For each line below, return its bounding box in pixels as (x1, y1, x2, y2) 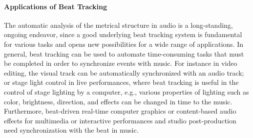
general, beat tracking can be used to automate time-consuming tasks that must (4, 48, 244, 59)
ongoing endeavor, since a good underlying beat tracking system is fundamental (4, 29, 242, 39)
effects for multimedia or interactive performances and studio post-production (4, 115, 236, 125)
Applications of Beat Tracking (4, 1, 107, 11)
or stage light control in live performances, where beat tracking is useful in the (4, 77, 239, 87)
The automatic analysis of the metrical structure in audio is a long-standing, (4, 20, 233, 30)
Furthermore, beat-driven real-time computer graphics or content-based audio (4, 106, 236, 116)
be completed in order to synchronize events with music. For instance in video (4, 58, 237, 68)
